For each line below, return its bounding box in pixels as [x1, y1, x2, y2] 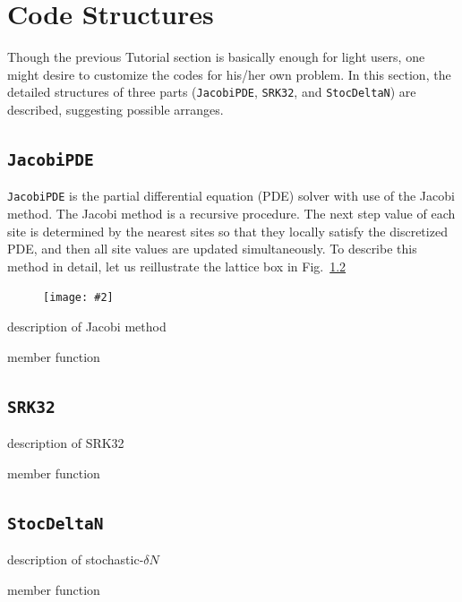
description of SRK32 [7, 434, 124, 451]
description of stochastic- [7, 549, 144, 568]
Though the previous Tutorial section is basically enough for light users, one [7, 47, 425, 66]
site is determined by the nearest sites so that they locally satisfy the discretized [7, 221, 448, 240]
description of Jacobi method [7, 317, 167, 336]
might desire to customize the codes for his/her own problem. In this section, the [7, 64, 451, 83]
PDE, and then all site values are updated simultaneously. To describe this [7, 239, 417, 258]
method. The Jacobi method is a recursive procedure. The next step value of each [7, 204, 456, 222]
